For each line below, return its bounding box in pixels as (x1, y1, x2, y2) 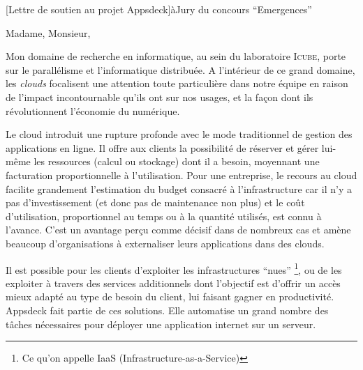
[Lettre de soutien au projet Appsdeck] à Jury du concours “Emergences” (6, 2, 312, 16)
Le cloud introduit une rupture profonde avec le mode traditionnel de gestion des (6, 127, 353, 141)
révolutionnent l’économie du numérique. (6, 103, 180, 118)
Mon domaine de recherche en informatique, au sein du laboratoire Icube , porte (6, 49, 346, 63)
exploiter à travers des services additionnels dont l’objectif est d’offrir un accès (6, 275, 341, 290)
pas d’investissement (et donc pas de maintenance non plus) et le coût (6, 195, 305, 210)
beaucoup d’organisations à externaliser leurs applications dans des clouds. (6, 236, 325, 250)
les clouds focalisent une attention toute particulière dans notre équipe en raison (6, 76, 348, 91)
